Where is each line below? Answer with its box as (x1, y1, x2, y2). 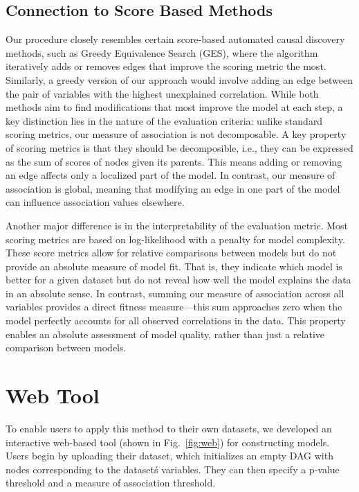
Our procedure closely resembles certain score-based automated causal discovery (6, 32, 345, 46)
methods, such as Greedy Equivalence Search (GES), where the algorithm (6, 45, 318, 60)
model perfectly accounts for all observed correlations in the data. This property (6, 313, 346, 328)
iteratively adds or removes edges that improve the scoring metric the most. (6, 59, 326, 73)
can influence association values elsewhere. (6, 195, 185, 209)
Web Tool (6, 381, 100, 410)
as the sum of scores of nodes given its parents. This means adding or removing (6, 154, 342, 168)
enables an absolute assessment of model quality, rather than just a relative (6, 326, 325, 341)
